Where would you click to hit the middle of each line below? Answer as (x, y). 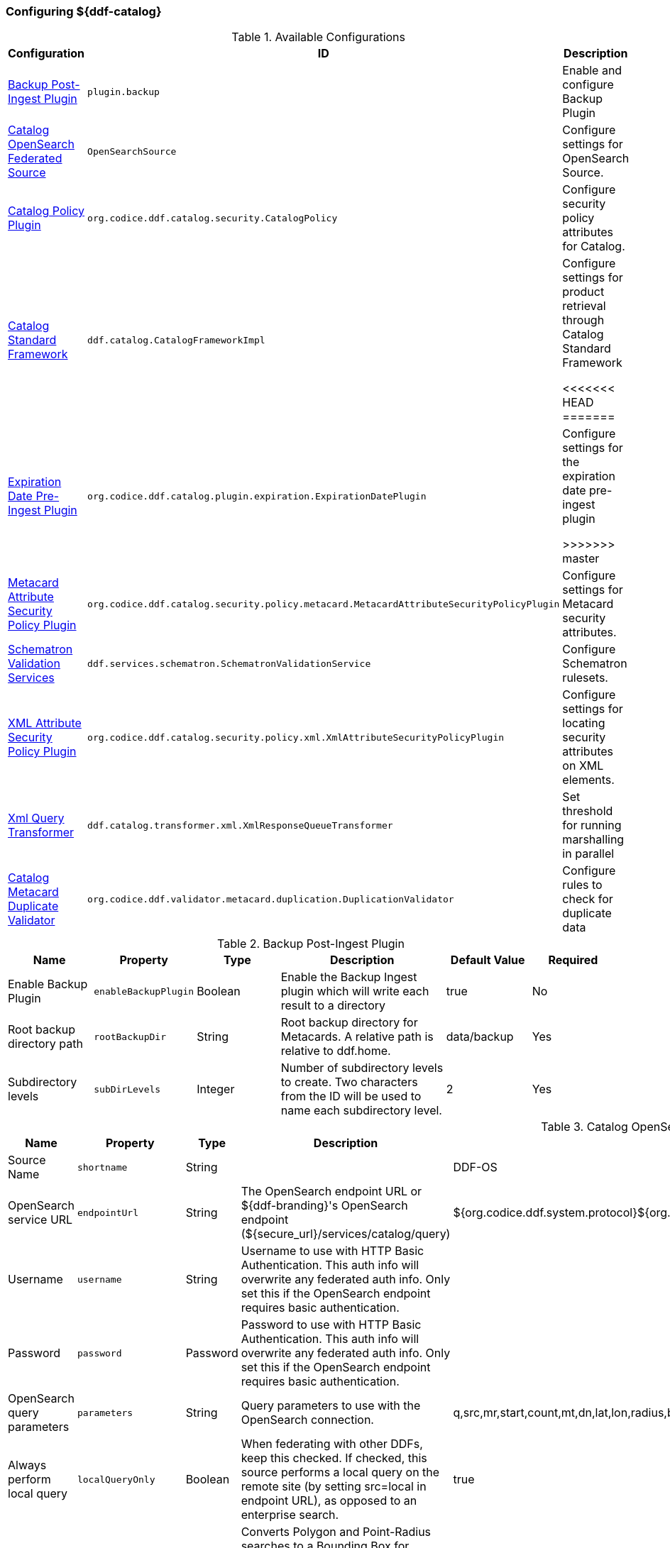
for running (592, 825)
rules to (582, 885)
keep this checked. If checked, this (334, 1458)
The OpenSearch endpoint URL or (331, 1192)
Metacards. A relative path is (357, 1037)
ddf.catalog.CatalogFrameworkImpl (176, 340)
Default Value (488, 960)
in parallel (588, 854)
